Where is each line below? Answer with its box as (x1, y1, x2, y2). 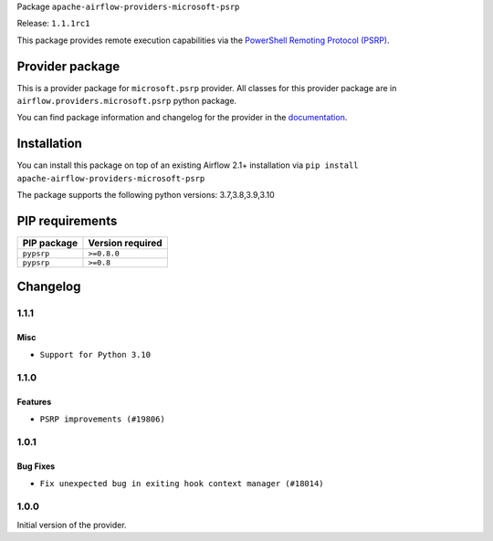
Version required (88, 237, 163, 250)
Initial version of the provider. (16, 519, 127, 530)
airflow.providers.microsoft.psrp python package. (16, 96, 237, 107)
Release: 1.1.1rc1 (16, 18, 90, 29)
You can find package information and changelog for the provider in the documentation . (16, 112, 348, 123)
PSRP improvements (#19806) (39, 413, 166, 424)
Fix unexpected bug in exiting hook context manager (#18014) (39, 478, 324, 488)
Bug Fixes (16, 461, 56, 472)
